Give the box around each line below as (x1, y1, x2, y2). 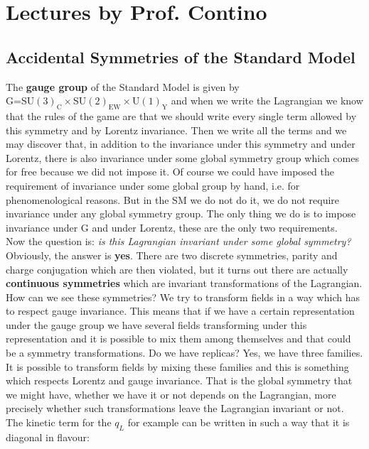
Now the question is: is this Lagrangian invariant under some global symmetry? (6, 234, 351, 249)
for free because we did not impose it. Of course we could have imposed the (6, 164, 334, 179)
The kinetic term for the (6, 415, 112, 430)
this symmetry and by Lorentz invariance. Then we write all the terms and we (6, 122, 347, 137)
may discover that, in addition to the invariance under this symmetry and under (6, 136, 355, 151)
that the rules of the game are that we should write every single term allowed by (6, 108, 357, 123)
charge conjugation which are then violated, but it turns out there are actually (6, 261, 348, 276)
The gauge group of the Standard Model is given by (6, 79, 240, 94)
